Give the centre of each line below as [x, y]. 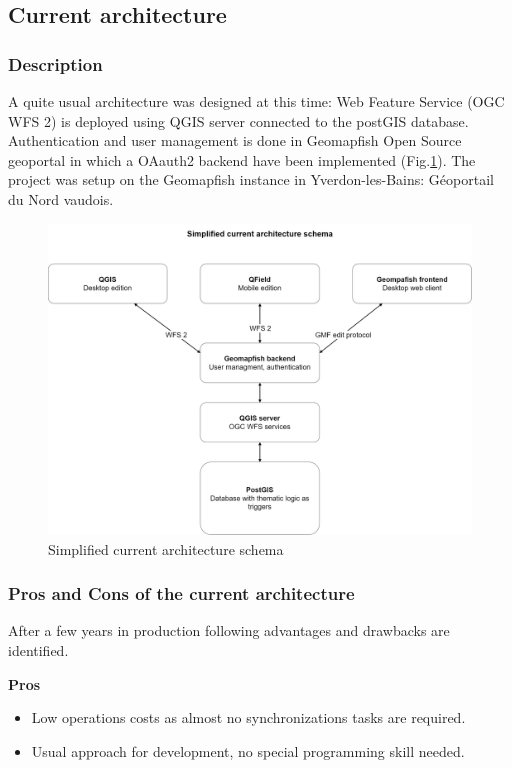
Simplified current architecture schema [166, 548]
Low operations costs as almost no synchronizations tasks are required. [248, 717]
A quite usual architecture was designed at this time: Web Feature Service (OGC [256, 101]
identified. [38, 649]
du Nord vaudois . [61, 198]
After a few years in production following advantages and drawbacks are [229, 630]
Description [55, 63]
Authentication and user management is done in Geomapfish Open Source [235, 140]
